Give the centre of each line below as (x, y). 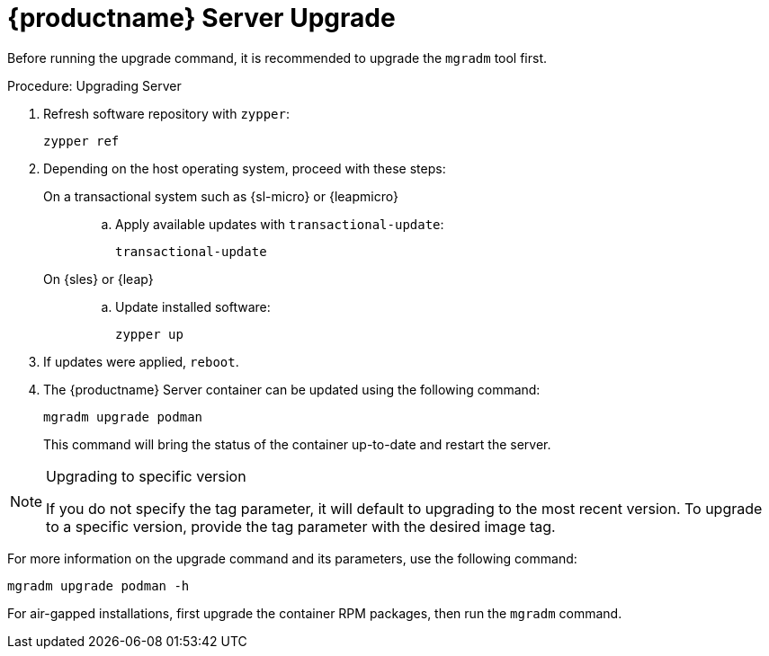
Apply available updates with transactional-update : (280, 224)
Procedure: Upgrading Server (94, 85)
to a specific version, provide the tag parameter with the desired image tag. (301, 526)
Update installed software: (193, 306)
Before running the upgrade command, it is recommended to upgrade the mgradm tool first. (277, 58)
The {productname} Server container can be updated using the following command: (292, 389)
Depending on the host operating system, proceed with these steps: (245, 168)
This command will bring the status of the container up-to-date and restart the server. (297, 444)
